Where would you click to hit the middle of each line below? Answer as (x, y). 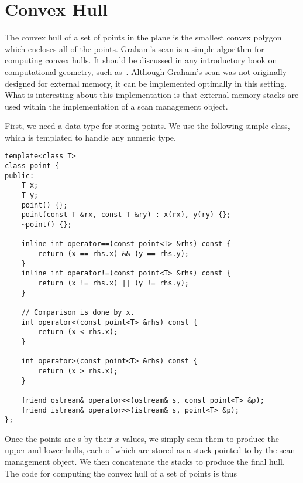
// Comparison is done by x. (78, 312)
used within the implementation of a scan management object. (116, 106)
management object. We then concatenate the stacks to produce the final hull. (145, 462)
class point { (32, 166)
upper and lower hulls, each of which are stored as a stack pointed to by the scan (150, 450)
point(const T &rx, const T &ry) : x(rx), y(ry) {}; (126, 215)
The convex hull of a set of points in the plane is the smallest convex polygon (143, 37)
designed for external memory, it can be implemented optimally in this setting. (146, 83)
